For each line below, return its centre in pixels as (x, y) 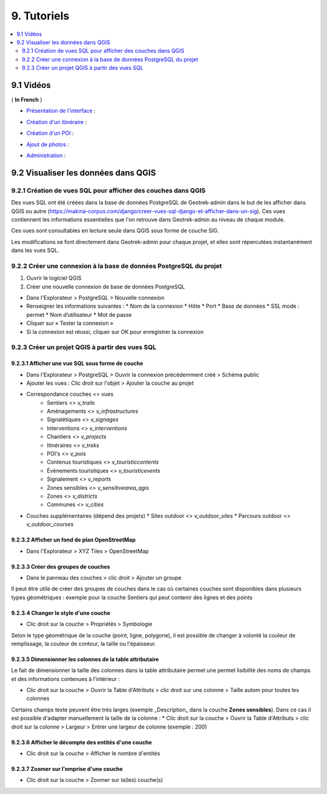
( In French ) (27, 100)
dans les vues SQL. (35, 250)
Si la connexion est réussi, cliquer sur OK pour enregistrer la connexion (115, 331)
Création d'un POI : (50, 133)
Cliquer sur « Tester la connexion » (70, 323)
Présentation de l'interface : (61, 111)
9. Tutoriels (40, 16)
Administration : (46, 155)
